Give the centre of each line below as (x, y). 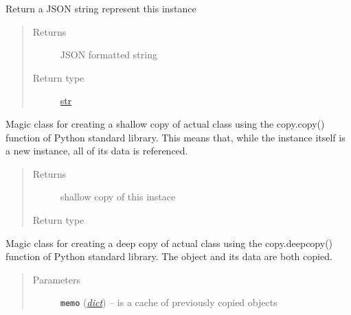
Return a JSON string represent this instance (101, 8)
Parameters (56, 279)
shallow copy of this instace (118, 197)
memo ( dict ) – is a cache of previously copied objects (169, 302)
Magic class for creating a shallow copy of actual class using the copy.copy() (165, 123)
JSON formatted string (109, 55)
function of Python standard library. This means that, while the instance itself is (175, 137)
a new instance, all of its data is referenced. (97, 151)
